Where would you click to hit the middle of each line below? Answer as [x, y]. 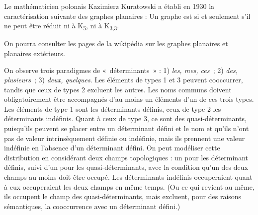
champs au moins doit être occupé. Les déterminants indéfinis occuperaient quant [128, 177]
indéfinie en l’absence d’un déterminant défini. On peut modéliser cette [112, 148]
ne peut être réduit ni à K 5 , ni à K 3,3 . [62, 26]
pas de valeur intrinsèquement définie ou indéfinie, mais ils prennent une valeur [125, 138]
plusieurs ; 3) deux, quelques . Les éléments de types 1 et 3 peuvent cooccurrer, [124, 80]
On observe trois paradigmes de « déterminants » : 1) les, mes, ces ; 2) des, [121, 70]
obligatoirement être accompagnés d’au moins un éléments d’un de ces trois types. [129, 99]
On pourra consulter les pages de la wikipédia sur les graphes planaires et [116, 43]
